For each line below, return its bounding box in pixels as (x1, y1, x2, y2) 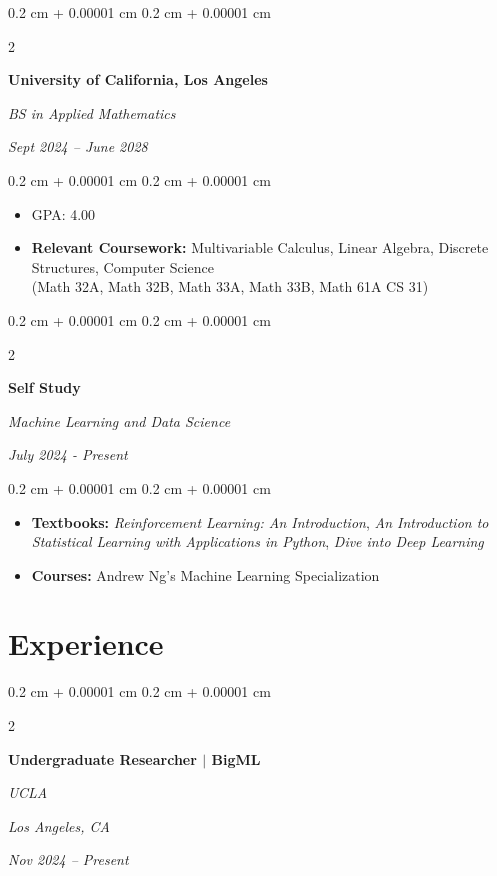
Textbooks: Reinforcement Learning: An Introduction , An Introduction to (31, 511, 489, 532)
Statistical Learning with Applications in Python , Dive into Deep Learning (31, 531, 484, 552)
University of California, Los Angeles (8, 69, 268, 90)
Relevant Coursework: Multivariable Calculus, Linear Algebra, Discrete (31, 237, 489, 258)
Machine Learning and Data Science (8, 410, 231, 431)
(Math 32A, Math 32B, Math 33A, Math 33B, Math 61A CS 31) (31, 276, 429, 297)
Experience (8, 623, 164, 664)
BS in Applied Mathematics (8, 102, 176, 123)
